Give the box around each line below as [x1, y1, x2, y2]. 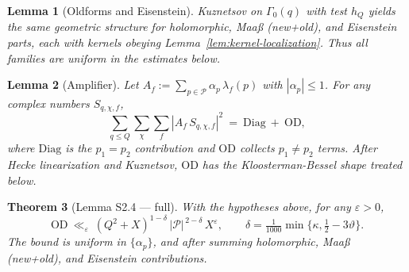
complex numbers [7, 95, 90, 112]
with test [306, 2, 348, 18]
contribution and [134, 140, 215, 156]
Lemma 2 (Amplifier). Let [7, 76, 139, 93]
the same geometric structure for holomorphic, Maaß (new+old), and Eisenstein [7, 18, 397, 35]
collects [239, 140, 275, 156]
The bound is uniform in [7, 233, 126, 250]
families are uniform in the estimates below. [7, 49, 221, 66]
